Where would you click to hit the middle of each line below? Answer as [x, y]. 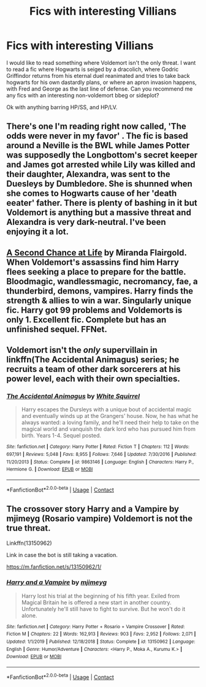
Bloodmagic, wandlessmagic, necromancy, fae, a [102, 281]
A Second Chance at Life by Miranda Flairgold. [97, 252]
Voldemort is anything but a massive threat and [99, 213]
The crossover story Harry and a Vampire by [93, 509]
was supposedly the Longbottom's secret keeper [102, 155]
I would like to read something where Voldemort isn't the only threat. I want [101, 63]
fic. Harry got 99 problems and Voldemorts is [94, 310]
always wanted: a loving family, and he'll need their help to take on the [110, 423]
